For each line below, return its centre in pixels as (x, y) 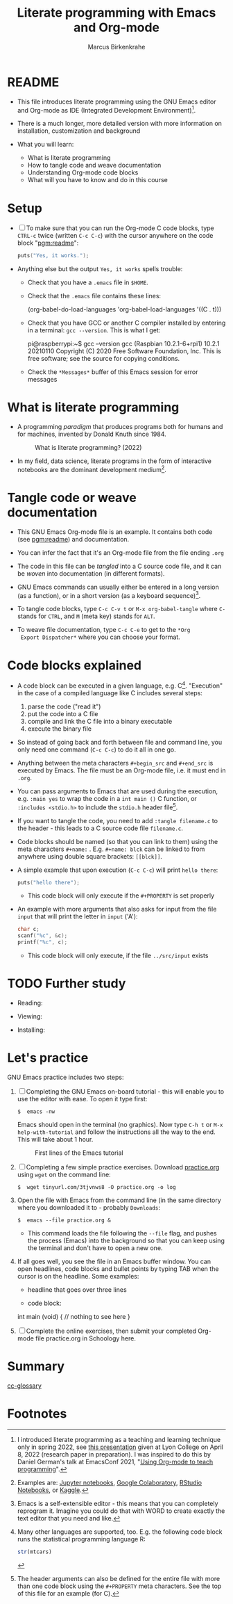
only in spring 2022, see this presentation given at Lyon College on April (120, 1447)
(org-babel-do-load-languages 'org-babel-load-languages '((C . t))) (124, 309)
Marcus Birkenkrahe (116, 47)
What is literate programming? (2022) (88, 448)
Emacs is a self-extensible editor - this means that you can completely (118, 1503)
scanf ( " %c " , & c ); (42, 936)
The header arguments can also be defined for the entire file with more (119, 1578)
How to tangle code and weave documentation (94, 165)
